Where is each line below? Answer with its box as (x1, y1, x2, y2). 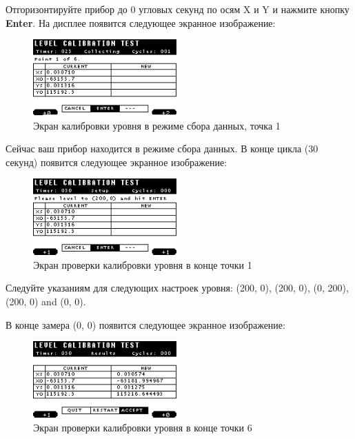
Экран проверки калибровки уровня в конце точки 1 (33, 257, 252, 272)
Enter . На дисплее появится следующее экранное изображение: (6, 15, 276, 30)
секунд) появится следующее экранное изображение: (6, 154, 227, 169)
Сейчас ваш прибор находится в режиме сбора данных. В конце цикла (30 (6, 141, 318, 156)
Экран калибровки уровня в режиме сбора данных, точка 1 (33, 118, 281, 132)
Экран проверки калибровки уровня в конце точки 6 (33, 420, 252, 434)
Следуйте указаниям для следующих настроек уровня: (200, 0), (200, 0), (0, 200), (6, 280, 349, 295)
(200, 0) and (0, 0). (6, 294, 86, 308)
